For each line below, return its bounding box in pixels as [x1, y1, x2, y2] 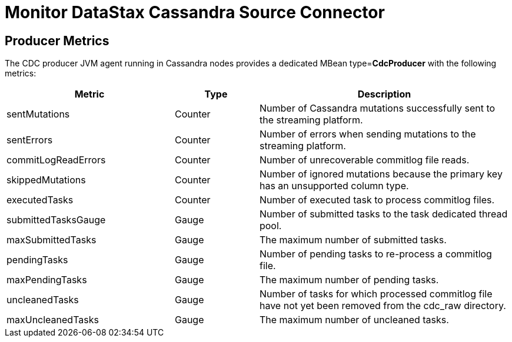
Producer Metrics [5, 33, 109, 48]
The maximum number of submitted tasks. [259, 234, 447, 246]
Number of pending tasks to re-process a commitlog [259, 248, 492, 260]
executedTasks [6, 194, 74, 206]
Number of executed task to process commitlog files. [259, 194, 495, 206]
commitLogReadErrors [6, 154, 106, 166]
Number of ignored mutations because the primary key [259, 168, 503, 180]
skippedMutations [6, 174, 86, 186]
